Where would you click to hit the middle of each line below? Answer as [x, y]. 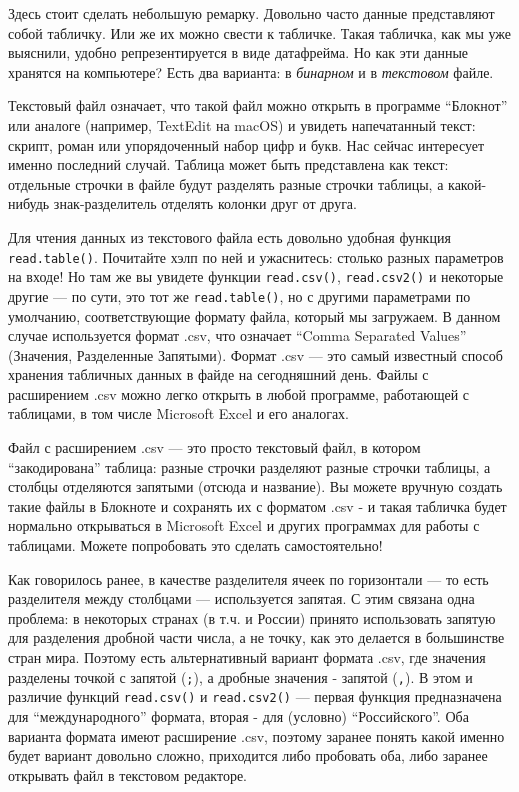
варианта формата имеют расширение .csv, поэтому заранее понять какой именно [256, 735]
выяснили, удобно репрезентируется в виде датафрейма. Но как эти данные [238, 52]
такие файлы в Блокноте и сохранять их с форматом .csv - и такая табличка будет [257, 505]
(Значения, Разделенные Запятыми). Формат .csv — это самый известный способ [255, 354]
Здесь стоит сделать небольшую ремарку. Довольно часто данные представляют [251, 13]
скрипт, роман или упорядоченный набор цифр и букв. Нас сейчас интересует [246, 144]
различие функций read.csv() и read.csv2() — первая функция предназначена [255, 696]
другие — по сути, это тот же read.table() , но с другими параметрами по [239, 295]
